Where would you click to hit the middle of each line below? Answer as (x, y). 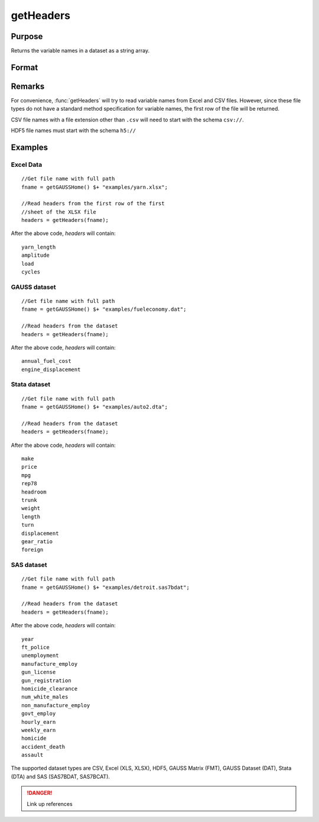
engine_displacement (51, 369)
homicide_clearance (50, 689)
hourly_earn (39, 722)
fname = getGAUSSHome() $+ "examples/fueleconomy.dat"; (104, 310)
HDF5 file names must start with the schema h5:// (73, 131)
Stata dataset (31, 385)
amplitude (35, 255)
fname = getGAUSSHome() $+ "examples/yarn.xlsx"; (95, 187)
